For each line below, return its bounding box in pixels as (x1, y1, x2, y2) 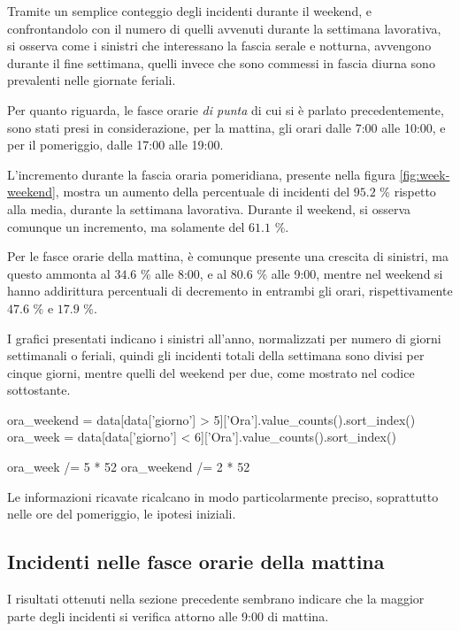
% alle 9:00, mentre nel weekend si (257, 264, 443, 282)
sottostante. (7, 381, 71, 399)
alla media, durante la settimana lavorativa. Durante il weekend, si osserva (7, 199, 411, 218)
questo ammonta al (7, 264, 111, 282)
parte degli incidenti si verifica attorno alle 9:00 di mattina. (7, 606, 329, 625)
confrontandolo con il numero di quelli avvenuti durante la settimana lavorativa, (7, 19, 441, 37)
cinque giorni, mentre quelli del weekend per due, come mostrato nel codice (7, 363, 415, 381)
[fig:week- (399, 165, 450, 183)
